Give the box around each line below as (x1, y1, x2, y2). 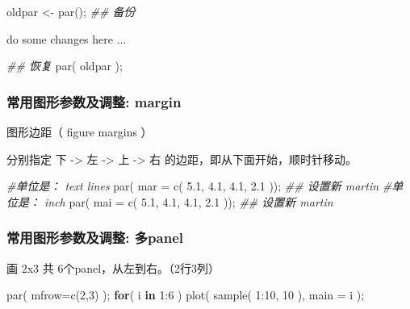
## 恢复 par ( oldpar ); (6, 57, 123, 74)
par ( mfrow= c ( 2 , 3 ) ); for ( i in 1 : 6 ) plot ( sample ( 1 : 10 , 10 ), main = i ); (6, 286, 365, 303)
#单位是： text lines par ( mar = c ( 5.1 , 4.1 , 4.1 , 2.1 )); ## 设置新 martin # (6, 177, 392, 194)
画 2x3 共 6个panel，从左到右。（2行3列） (6, 259, 220, 276)
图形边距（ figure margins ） (6, 123, 153, 140)
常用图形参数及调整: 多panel (6, 228, 183, 248)
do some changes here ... (6, 30, 127, 47)
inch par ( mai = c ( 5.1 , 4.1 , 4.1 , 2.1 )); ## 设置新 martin (44, 193, 333, 210)
